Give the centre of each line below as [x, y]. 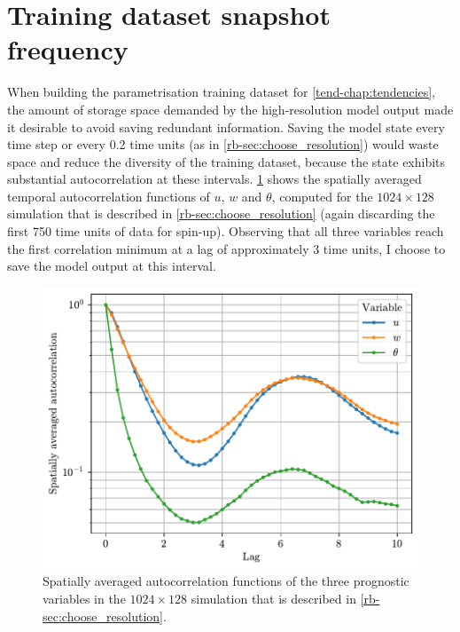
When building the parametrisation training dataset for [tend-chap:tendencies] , [222, 92]
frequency [68, 49]
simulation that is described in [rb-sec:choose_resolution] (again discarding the [221, 213]
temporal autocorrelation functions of [109, 196]
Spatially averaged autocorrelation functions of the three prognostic [226, 581]
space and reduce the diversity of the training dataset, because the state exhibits [226, 161]
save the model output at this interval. [112, 266]
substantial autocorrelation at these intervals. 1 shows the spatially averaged [214, 179]
